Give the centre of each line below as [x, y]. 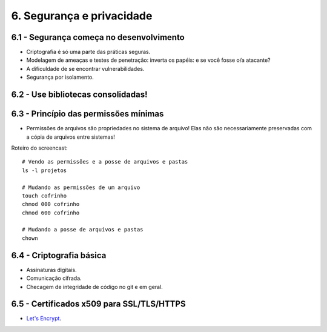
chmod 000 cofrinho [51, 204]
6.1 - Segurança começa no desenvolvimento [98, 37]
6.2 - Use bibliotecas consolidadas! [79, 95]
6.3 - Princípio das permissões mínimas [88, 114]
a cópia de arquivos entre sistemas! [71, 137]
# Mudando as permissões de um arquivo [81, 187]
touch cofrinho [45, 196]
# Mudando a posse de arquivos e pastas [83, 230]
